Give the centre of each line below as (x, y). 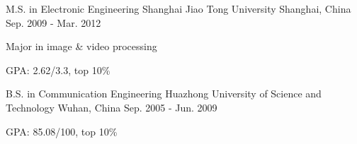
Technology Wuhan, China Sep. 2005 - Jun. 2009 (112, 107)
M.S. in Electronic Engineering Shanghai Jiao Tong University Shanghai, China (178, 8)
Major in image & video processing (81, 46)
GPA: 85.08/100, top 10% (62, 131)
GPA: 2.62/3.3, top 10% (58, 70)
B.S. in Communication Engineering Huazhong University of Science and (164, 94)
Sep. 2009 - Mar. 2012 (53, 22)
